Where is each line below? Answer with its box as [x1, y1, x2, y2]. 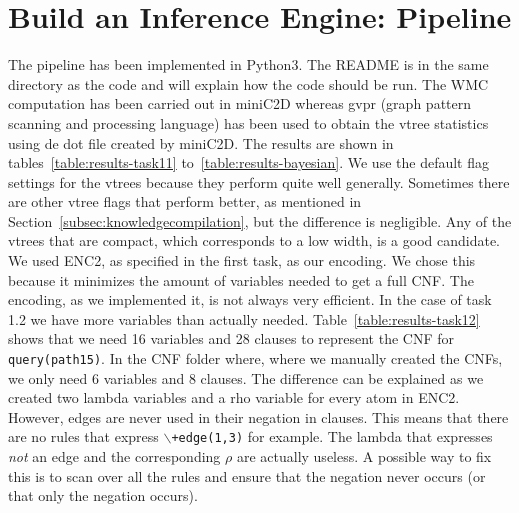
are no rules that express [8, 426, 159, 447]
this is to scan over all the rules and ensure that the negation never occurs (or [8, 465, 486, 486]
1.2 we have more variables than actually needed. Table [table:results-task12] [8, 308, 480, 329]
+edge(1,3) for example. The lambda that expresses [171, 426, 493, 447]
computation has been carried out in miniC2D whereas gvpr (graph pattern [8, 93, 472, 114]
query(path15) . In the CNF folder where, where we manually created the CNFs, [8, 348, 503, 369]
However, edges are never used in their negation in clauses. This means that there [8, 406, 509, 427]
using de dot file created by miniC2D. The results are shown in [8, 132, 394, 153]
